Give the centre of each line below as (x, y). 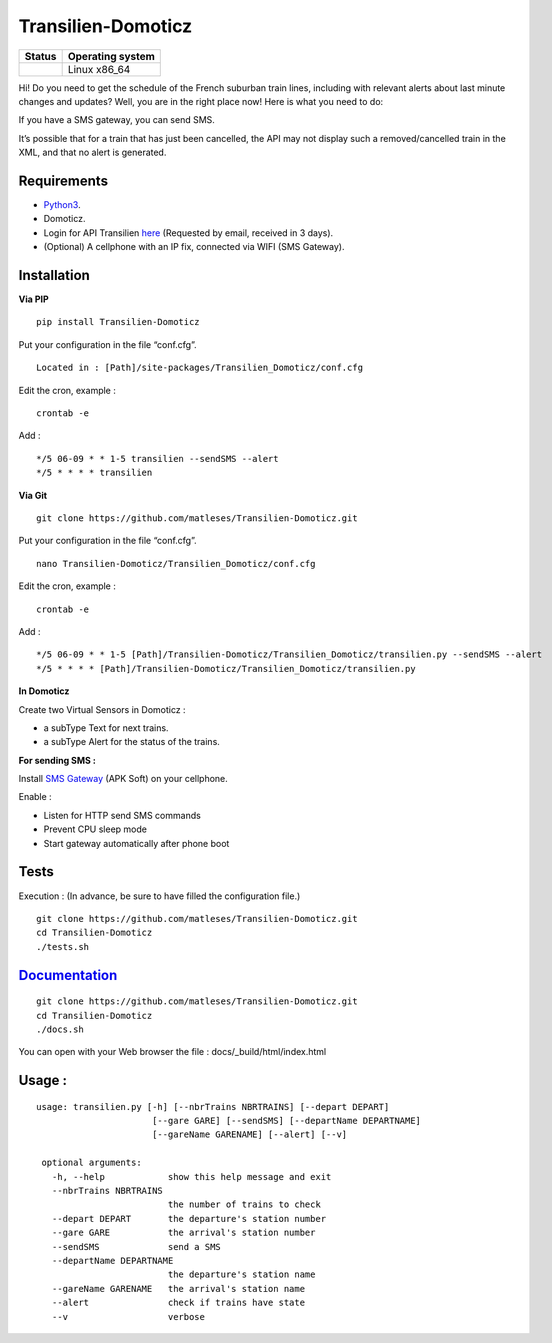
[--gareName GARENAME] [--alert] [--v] (249, 1134)
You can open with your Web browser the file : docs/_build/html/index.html (172, 1052)
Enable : (35, 797)
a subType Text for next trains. (106, 727)
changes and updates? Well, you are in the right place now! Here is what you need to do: (201, 101)
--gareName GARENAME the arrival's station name (178, 1288)
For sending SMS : (57, 760)
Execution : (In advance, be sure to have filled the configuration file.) (159, 896)
